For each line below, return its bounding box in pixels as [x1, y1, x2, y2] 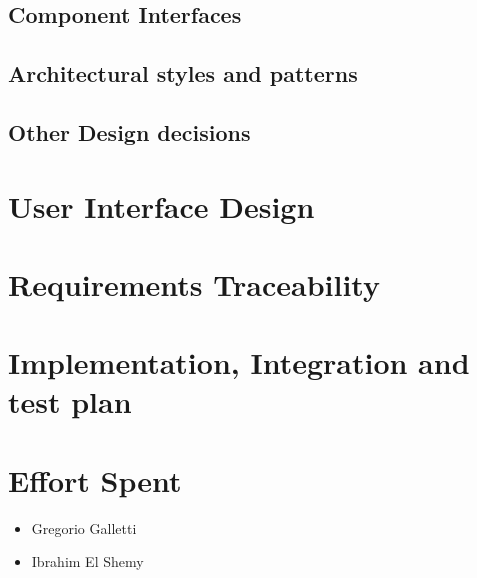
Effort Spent [8, 459, 182, 500]
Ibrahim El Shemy [31, 551, 144, 572]
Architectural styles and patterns [8, 58, 358, 89]
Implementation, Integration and [8, 342, 470, 383]
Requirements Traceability [8, 263, 380, 304]
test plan [8, 381, 132, 422]
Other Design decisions [8, 116, 251, 147]
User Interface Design [8, 185, 315, 226]
